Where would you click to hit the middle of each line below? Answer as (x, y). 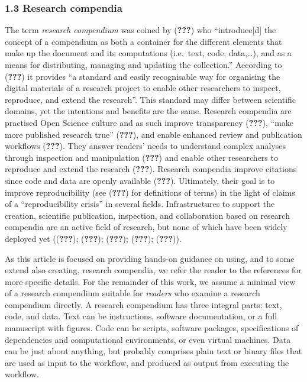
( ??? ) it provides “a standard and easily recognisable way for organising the (143, 76)
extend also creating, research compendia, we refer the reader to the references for (153, 270)
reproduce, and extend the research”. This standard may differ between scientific (151, 99)
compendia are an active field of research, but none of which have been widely (146, 227)
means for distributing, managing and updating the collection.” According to (143, 64)
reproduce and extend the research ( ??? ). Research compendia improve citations (151, 169)
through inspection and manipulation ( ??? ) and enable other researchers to (141, 157)
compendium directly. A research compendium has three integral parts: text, (143, 304)
